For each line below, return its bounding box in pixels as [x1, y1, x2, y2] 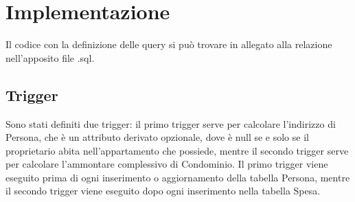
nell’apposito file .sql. [5, 50, 95, 65]
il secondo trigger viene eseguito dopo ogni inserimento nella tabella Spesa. [5, 183, 321, 198]
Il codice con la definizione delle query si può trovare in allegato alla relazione [5, 37, 332, 52]
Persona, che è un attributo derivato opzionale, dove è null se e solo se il [5, 130, 309, 144]
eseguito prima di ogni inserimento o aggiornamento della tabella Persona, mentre [5, 170, 350, 184]
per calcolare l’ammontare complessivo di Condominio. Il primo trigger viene [5, 157, 328, 171]
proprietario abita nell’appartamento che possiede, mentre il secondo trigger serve [5, 143, 349, 157]
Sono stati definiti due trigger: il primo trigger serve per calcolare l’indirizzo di [5, 116, 336, 131]
